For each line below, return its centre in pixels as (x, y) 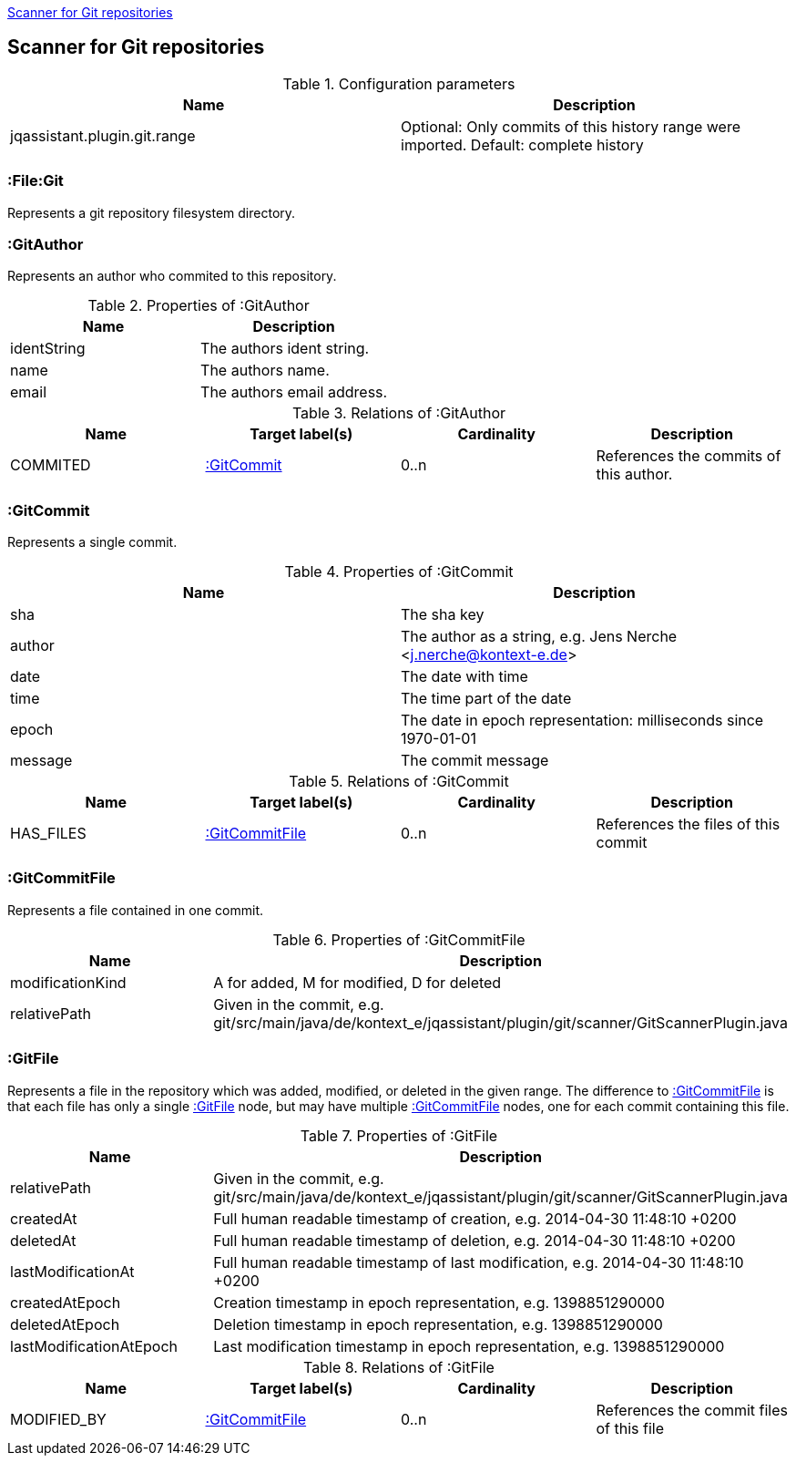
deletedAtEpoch (65, 1324)
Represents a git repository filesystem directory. (152, 212)
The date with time (464, 677)
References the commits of (689, 456)
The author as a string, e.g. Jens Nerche (539, 637)
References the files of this (688, 824)
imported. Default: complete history (522, 144)
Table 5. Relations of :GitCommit (399, 782)
